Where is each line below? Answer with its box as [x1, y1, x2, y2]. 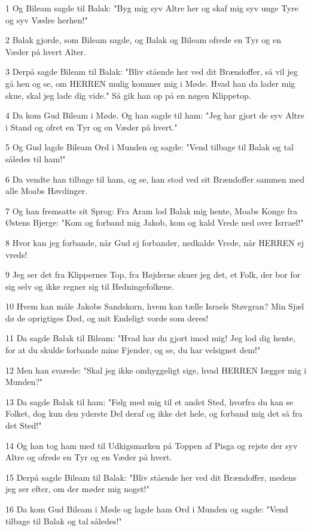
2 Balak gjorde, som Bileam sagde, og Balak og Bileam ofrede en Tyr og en [5, 34, 282, 46]
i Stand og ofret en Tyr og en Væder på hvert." [5, 120, 178, 133]
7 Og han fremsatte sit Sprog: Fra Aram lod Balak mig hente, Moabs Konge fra [5, 204, 298, 217]
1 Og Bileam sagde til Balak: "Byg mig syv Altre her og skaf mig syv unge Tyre [5, 2, 298, 14]
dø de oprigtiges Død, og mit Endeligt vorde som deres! [5, 311, 209, 324]
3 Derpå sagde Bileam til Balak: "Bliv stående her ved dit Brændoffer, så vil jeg [5, 65, 298, 78]
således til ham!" [5, 152, 66, 165]
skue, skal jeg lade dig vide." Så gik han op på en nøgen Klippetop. [5, 89, 251, 101]
